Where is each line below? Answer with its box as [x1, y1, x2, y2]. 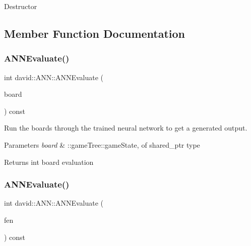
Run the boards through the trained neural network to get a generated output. [4, 122, 247, 133]
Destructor [4, 1, 37, 11]
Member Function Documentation [4, 25, 185, 41]
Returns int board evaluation [4, 156, 94, 167]
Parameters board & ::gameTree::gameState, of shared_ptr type [4, 139, 200, 150]
